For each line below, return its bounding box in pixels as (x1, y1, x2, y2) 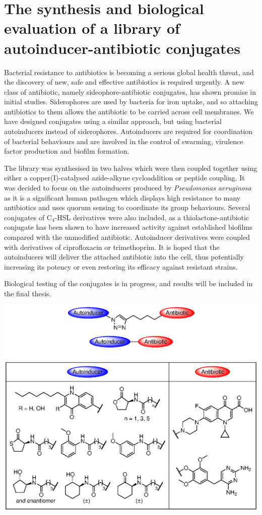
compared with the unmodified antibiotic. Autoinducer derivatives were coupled (4, 232, 250, 242)
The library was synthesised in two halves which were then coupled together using (4, 162, 257, 173)
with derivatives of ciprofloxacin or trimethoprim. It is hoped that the (4, 241, 220, 252)
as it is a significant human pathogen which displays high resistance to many (4, 192, 241, 203)
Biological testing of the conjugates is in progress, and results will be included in (4, 278, 253, 289)
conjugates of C (4, 212, 52, 222)
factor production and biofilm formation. (4, 146, 129, 156)
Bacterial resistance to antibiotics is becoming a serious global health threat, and (4, 67, 254, 77)
